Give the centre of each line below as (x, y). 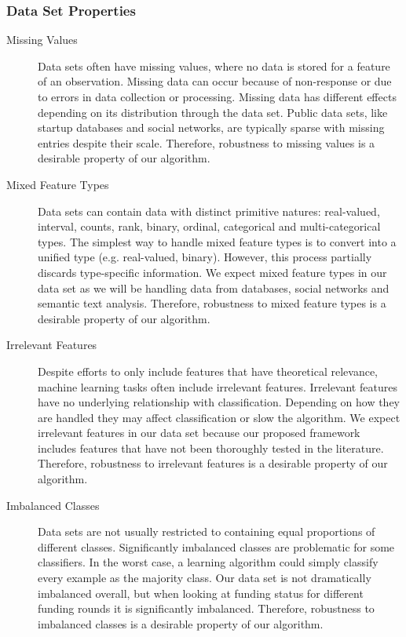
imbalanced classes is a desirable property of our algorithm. (181, 623)
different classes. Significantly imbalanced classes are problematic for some (216, 546)
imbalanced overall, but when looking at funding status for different (201, 593)
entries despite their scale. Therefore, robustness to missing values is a (207, 142)
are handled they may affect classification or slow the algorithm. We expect (219, 417)
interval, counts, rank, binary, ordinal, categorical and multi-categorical (209, 226)
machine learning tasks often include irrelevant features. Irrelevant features (218, 386)
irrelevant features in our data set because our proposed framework (199, 433)
